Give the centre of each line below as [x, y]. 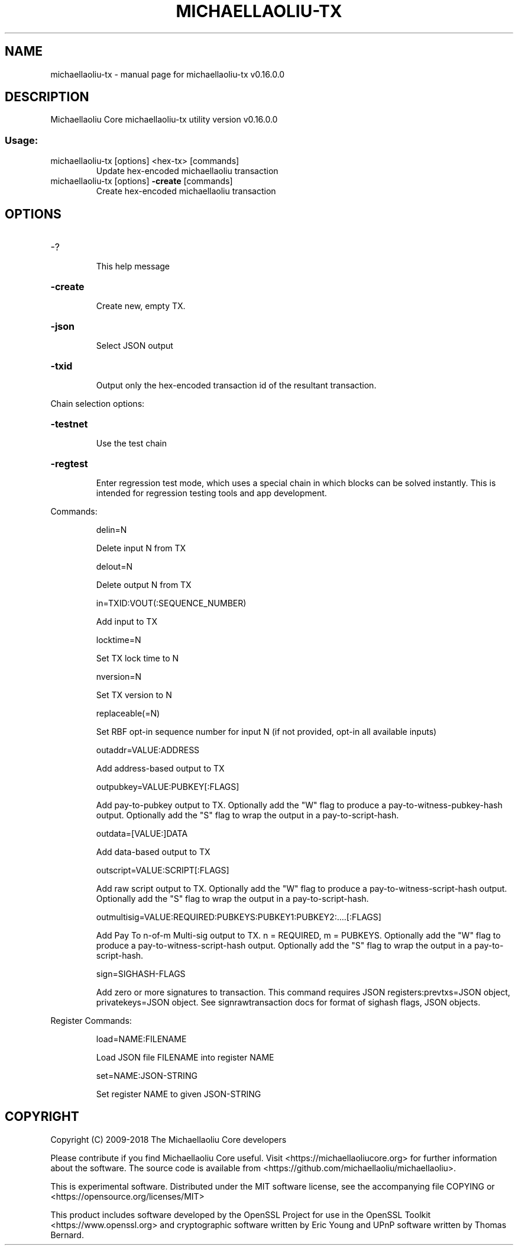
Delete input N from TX [141, 548]
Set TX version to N [134, 695]
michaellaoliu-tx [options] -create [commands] [142, 181]
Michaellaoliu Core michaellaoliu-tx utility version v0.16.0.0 [164, 120]
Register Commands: [91, 1021]
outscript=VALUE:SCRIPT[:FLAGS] [163, 870]
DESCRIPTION [47, 97]
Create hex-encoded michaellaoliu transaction [186, 191]
